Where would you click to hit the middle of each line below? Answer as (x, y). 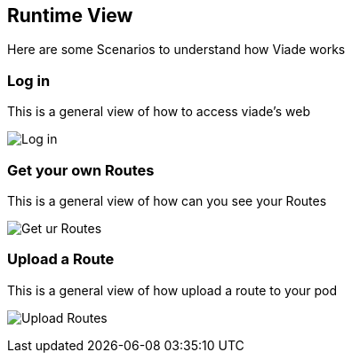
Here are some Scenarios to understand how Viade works (176, 50)
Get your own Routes (81, 170)
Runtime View (70, 16)
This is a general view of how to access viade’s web (159, 112)
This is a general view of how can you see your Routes (167, 200)
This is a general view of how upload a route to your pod (172, 290)
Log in (29, 80)
